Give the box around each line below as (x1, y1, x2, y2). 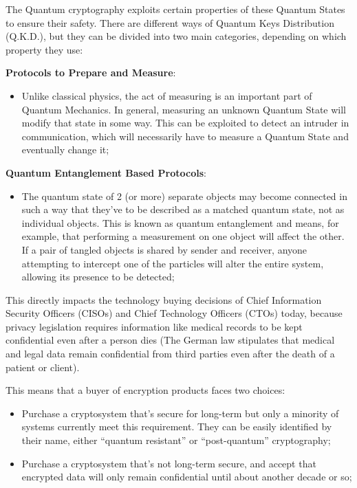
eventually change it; (21, 142, 109, 157)
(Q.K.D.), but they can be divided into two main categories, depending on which (6, 29, 347, 43)
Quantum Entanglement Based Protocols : (6, 165, 206, 179)
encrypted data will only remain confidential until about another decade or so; (21, 469, 352, 484)
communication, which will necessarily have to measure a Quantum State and (21, 129, 349, 143)
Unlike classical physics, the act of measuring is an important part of (21, 88, 312, 102)
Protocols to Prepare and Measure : (6, 65, 176, 80)
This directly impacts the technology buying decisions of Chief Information (6, 292, 322, 307)
